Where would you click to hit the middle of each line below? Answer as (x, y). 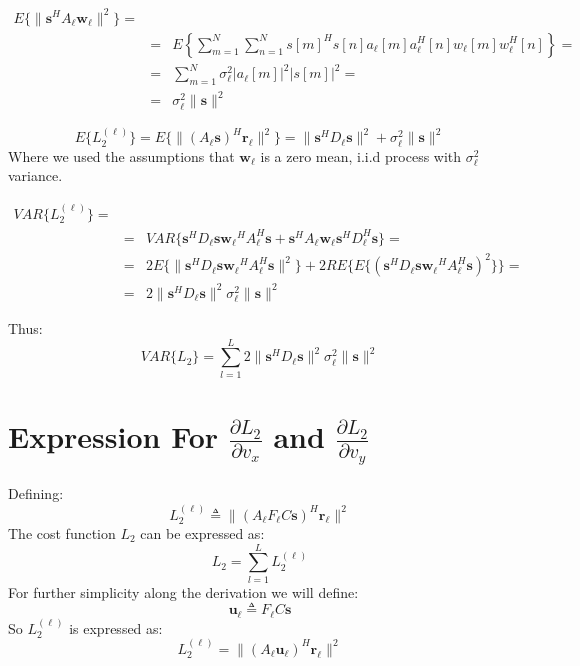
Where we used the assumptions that (121, 155)
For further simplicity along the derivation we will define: (183, 591)
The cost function (62, 532)
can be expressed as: (202, 532)
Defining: (36, 493)
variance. (35, 175)
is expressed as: (116, 627)
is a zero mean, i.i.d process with (361, 155)
